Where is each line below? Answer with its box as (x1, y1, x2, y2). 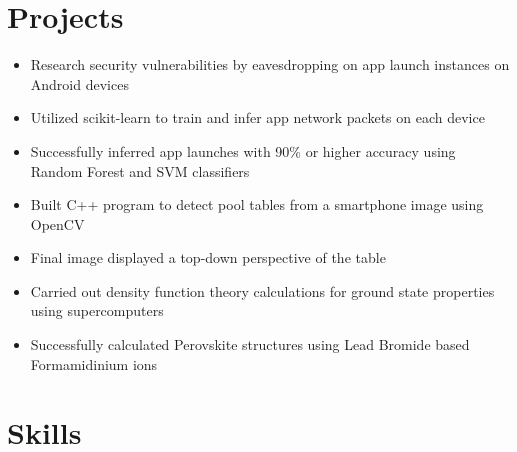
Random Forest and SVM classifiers (30, 160, 250, 181)
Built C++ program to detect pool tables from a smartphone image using (30, 194, 484, 215)
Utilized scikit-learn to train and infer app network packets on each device (30, 107, 485, 128)
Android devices (30, 73, 129, 94)
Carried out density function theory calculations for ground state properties (30, 280, 495, 301)
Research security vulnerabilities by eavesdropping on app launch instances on (30, 54, 510, 75)
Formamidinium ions (30, 353, 158, 374)
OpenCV (30, 213, 85, 234)
